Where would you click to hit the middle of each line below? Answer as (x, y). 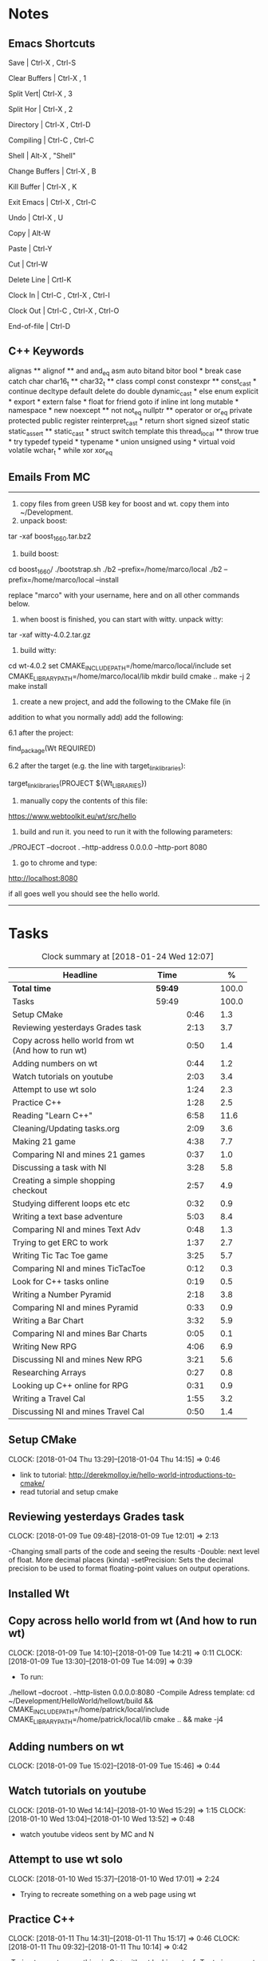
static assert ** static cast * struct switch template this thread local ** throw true (134, 432)
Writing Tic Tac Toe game (60, 1255)
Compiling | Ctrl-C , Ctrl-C (51, 140)
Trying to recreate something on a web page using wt (108, 1894)
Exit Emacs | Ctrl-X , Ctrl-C (52, 202)
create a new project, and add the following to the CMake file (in (125, 702)
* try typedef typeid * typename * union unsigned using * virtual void (122, 442)
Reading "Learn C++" (53, 1115)
